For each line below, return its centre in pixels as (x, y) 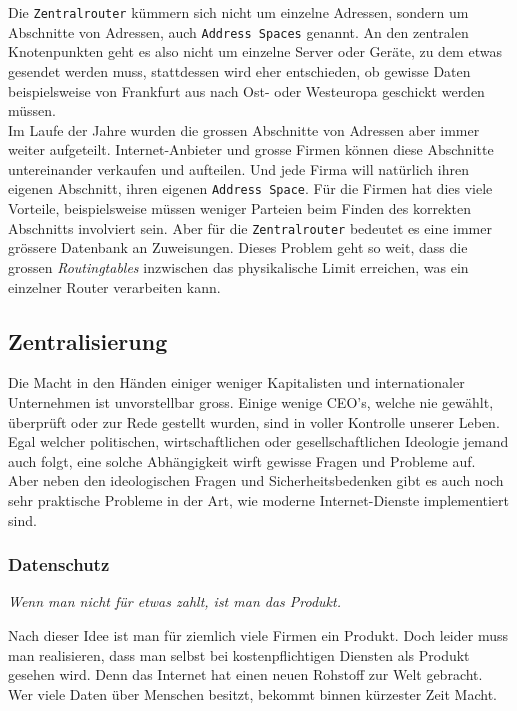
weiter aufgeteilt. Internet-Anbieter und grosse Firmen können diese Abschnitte (251, 149)
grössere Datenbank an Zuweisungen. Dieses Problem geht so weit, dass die (238, 247)
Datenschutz (59, 564)
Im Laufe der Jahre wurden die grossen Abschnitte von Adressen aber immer (244, 129)
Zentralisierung (88, 340)
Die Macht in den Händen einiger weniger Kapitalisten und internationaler (236, 382)
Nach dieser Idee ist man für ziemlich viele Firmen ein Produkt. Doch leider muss (258, 634)
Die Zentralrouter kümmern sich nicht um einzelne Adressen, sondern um (238, 12)
